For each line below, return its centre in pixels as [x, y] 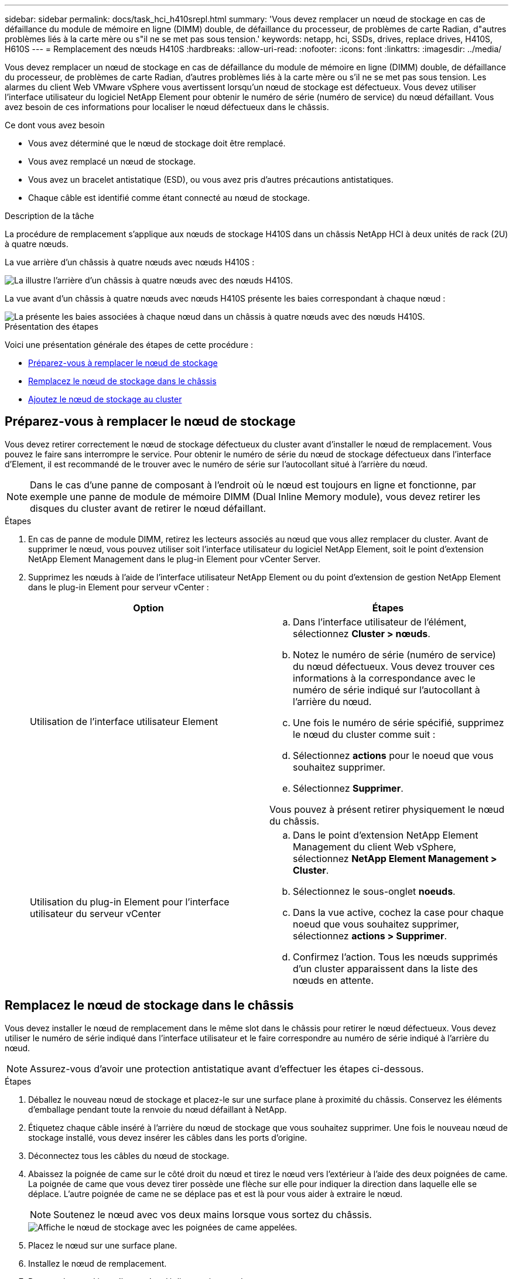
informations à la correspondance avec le [384, 678]
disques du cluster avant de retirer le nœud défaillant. [148, 508]
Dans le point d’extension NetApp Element [386, 835]
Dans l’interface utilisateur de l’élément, [380, 622]
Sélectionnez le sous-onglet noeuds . [374, 891]
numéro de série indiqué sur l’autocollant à [387, 690]
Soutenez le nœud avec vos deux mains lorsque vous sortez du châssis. [213, 1214]
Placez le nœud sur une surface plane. [103, 1245]
